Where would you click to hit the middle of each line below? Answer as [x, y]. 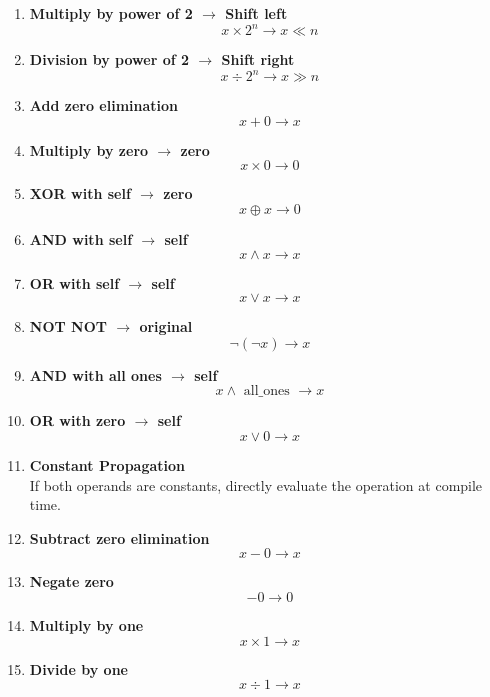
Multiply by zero [89, 149]
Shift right [258, 59]
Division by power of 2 [109, 59]
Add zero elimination [104, 105]
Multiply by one [86, 624]
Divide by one [78, 668]
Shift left [256, 13]
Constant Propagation [107, 464]
